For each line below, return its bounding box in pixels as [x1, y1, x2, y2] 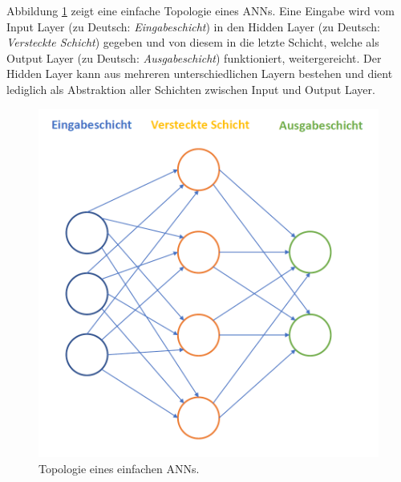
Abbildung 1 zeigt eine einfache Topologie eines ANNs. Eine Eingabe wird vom [6, 2, 395, 18]
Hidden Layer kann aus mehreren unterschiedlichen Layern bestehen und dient [6, 65, 393, 82]
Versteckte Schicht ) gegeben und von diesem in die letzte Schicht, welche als [6, 34, 379, 51]
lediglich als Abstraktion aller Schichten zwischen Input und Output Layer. [6, 80, 375, 97]
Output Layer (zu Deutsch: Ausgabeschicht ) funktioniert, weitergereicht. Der [6, 49, 382, 66]
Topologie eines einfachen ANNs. [38, 460, 200, 476]
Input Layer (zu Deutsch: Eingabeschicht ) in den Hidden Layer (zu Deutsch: [6, 18, 380, 35]
